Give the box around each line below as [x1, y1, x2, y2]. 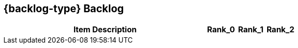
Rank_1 [238, 24, 264, 35]
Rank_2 [266, 24, 295, 35]
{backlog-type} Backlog [3, 2, 124, 15]
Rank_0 [207, 24, 235, 35]
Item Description [73, 24, 137, 35]
